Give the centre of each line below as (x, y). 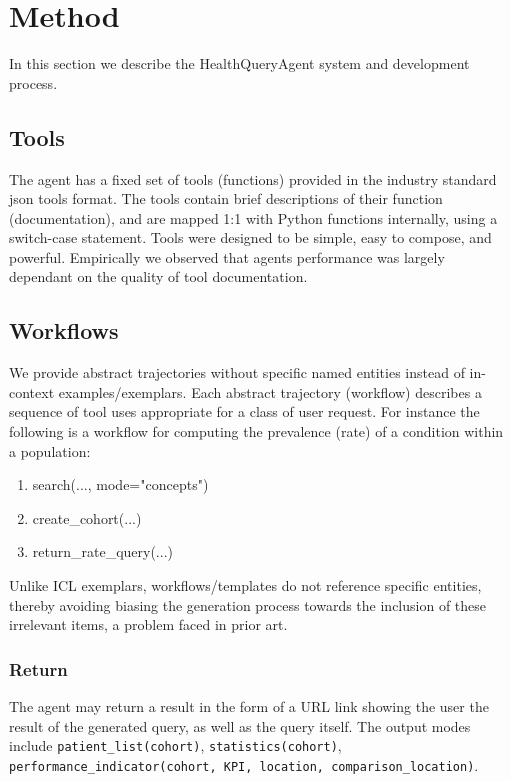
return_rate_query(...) (102, 551)
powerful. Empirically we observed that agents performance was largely (227, 256)
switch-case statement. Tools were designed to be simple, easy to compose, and (250, 237)
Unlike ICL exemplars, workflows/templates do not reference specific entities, (245, 585)
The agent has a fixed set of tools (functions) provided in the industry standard (253, 178)
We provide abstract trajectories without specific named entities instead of (237, 372)
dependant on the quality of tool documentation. (158, 276)
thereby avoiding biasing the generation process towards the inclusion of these (248, 604)
